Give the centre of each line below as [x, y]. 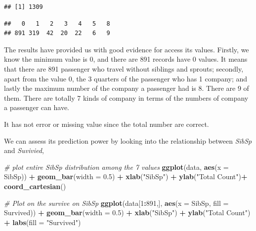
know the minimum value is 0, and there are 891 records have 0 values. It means [126, 59]
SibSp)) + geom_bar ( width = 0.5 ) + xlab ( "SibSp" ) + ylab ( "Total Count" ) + [126, 176]
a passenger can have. [37, 107]
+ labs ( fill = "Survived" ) [43, 222]
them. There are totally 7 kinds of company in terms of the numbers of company [126, 97]
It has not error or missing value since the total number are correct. [107, 124]
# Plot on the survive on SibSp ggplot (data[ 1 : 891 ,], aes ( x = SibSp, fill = [116, 203]
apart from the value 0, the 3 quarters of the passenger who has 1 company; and [126, 78]
